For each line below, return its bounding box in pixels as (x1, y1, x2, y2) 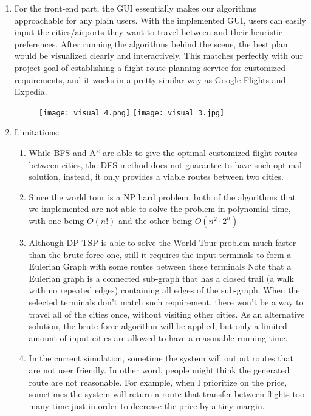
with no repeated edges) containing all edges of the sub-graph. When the (29, 284, 300, 296)
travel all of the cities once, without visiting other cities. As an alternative (29, 307, 305, 320)
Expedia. (14, 85, 47, 98)
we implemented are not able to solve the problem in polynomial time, (29, 202, 291, 215)
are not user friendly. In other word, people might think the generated (29, 363, 290, 376)
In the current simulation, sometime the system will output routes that (29, 352, 293, 364)
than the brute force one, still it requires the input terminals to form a (29, 248, 292, 261)
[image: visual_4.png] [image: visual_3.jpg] (38, 108, 225, 117)
